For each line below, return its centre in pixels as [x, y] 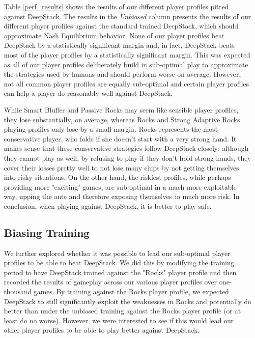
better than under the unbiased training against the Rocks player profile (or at [123, 311]
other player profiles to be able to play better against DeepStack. [102, 330]
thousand [18, 292]
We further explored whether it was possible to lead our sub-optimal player [117, 253]
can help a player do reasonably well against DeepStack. [88, 93]
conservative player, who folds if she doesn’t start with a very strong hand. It [120, 138]
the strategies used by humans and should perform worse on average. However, [123, 74]
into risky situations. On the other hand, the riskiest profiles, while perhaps [118, 177]
